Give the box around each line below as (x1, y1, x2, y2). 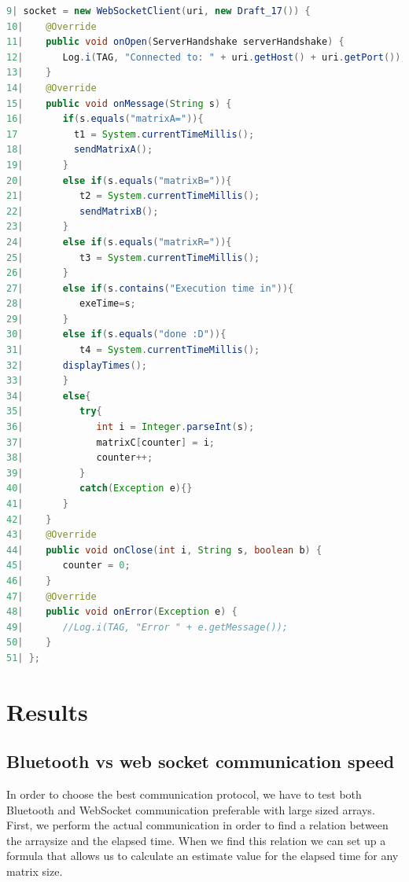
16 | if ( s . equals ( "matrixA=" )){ (6, 113, 204, 125)
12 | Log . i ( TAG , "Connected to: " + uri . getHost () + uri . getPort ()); (6, 51, 407, 63)
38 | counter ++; (6, 452, 153, 464)
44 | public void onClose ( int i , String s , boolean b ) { (6, 544, 322, 556)
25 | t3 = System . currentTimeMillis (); (6, 252, 260, 263)
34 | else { (6, 390, 91, 402)
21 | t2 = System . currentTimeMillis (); (6, 190, 260, 202)
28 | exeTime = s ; (6, 298, 136, 310)
